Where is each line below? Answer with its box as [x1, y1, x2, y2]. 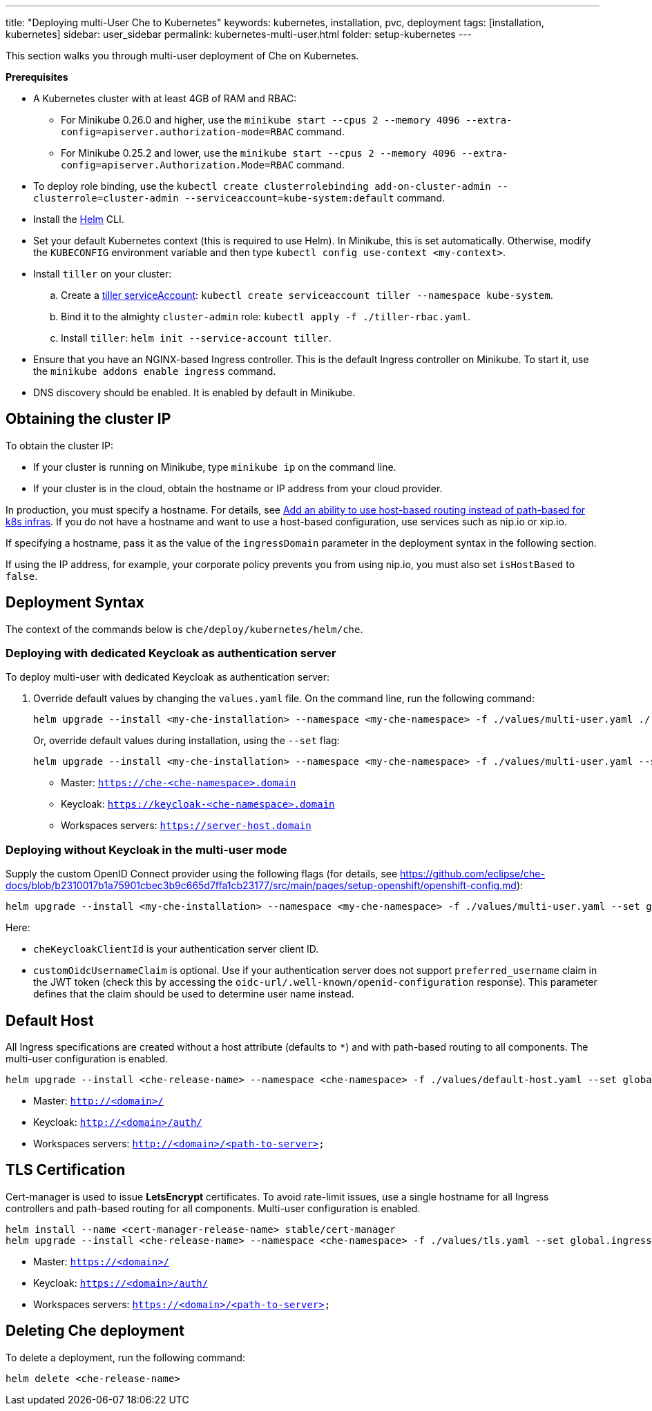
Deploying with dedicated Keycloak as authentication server [6, 646, 336, 661]
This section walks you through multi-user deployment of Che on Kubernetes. [6, 50, 359, 61]
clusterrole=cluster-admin [33, 193, 179, 204]
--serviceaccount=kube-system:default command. [184, 192, 445, 204]
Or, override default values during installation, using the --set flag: [33, 734, 340, 747]
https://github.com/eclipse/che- [400, 868, 545, 880]
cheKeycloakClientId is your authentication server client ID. [33, 943, 319, 955]
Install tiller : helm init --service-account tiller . [61, 332, 332, 344]
